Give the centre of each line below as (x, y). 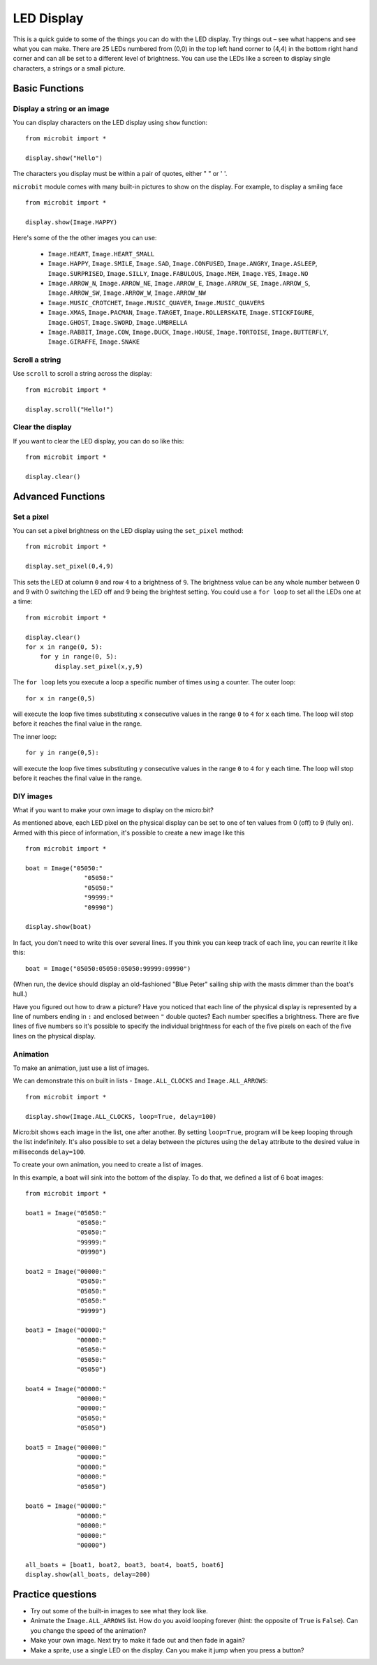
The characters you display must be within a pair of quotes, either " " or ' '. (120, 174)
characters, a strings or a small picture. (69, 68)
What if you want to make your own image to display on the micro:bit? (113, 810)
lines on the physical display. (54, 1036)
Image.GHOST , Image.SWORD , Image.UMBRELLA (118, 322)
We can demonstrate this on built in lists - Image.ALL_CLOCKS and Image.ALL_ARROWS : (140, 1081)
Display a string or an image (61, 108)
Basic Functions (49, 88)
